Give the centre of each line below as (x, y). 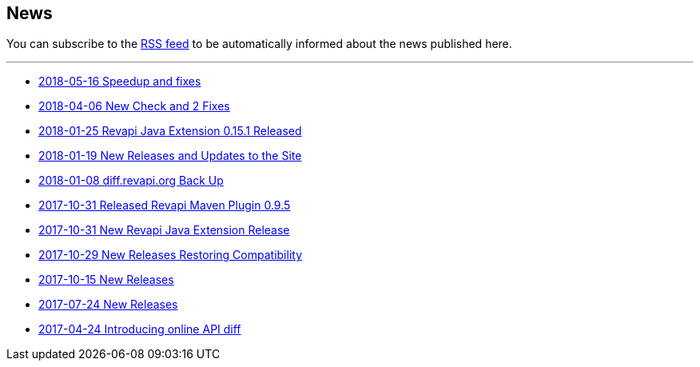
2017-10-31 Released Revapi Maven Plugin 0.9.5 (165, 205)
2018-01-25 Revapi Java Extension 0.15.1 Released (170, 131)
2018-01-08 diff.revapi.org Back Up (131, 181)
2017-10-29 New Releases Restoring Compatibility (171, 255)
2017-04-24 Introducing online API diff (140, 329)
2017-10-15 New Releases (106, 280)
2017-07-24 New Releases (108, 305)
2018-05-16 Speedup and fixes (120, 82)
